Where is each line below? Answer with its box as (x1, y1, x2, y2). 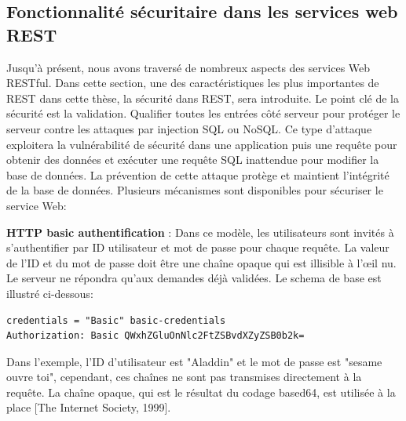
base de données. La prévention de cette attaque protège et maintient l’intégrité (6, 166, 390, 183)
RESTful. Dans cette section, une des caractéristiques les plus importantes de (6, 74, 379, 91)
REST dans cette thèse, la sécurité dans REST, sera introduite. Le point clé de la (6, 89, 399, 106)
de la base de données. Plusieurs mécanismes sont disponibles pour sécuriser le (6, 182, 383, 198)
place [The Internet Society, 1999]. (6, 399, 171, 416)
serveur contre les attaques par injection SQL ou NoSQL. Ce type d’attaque (6, 120, 372, 136)
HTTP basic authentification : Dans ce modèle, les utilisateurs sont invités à (6, 223, 394, 240)
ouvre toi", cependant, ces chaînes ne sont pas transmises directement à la (6, 368, 362, 385)
